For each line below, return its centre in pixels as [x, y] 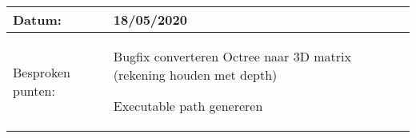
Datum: [37, 20]
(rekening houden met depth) [195, 75]
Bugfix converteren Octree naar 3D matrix [232, 56]
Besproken [42, 72]
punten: [34, 90]
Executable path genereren [188, 106]
